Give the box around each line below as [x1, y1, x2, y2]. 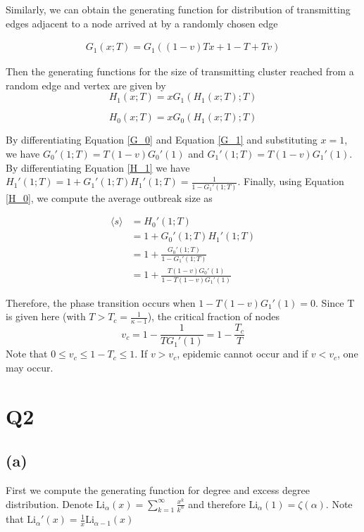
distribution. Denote [6, 496, 93, 511]
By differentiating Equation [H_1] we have [6, 160, 190, 175]
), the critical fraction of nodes [147, 309, 280, 324]
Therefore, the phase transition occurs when [6, 295, 196, 310]
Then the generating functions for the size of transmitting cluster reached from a [6, 64, 354, 79]
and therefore [188, 496, 246, 511]
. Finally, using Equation [237, 174, 344, 189]
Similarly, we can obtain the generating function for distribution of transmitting [6, 2, 351, 16]
